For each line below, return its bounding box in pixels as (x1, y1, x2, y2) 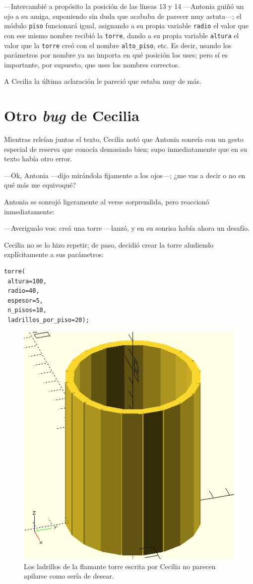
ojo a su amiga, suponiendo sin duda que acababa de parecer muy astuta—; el (4, 10, 242, 21)
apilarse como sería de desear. (24, 571, 114, 581)
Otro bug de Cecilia (4, 105, 139, 126)
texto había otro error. (4, 153, 72, 164)
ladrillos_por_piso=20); (7, 316, 89, 324)
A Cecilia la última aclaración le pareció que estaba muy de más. (4, 76, 201, 86)
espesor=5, (7, 297, 43, 304)
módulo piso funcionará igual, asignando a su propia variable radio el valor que (4, 20, 249, 31)
